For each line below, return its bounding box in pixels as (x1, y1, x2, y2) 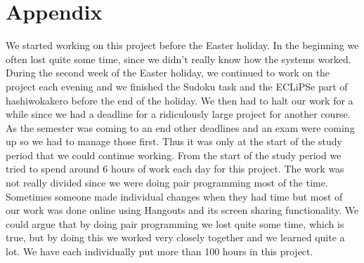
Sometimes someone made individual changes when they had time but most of (6, 189, 343, 203)
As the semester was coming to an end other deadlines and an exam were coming (6, 120, 355, 135)
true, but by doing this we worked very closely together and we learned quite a (6, 230, 345, 245)
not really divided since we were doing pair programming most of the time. (6, 175, 328, 190)
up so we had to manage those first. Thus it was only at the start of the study (6, 134, 342, 149)
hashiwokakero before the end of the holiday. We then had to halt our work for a (6, 93, 353, 107)
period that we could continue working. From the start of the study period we (6, 147, 342, 162)
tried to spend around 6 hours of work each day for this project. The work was (6, 161, 344, 176)
